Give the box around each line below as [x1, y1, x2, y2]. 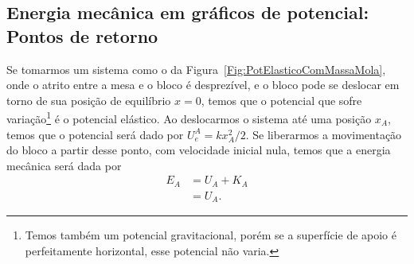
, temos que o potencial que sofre [201, 91, 362, 108]
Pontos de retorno [6, 23, 158, 48]
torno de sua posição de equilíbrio [6, 91, 171, 108]
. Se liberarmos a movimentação [245, 126, 402, 142]
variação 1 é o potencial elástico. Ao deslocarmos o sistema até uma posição [6, 108, 372, 127]
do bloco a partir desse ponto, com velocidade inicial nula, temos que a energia [6, 142, 391, 158]
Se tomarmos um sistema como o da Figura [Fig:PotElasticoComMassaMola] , [6, 60, 386, 77]
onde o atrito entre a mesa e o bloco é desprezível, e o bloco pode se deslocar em [6, 76, 400, 93]
